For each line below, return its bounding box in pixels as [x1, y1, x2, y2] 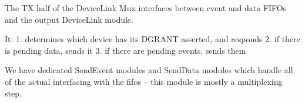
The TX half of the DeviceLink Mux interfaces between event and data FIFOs [5, 2, 287, 13]
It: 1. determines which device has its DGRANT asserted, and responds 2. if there [5, 33, 300, 45]
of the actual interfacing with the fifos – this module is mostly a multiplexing [5, 75, 283, 87]
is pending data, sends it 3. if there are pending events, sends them [5, 44, 246, 56]
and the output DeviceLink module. [5, 13, 133, 25]
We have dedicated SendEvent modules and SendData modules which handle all [5, 64, 293, 76]
